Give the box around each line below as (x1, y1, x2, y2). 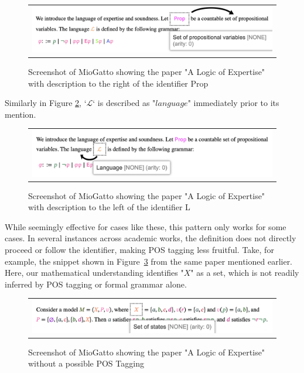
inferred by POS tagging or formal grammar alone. (5, 278, 187, 290)
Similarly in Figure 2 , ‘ (5, 97, 87, 109)
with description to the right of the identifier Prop (28, 77, 209, 89)
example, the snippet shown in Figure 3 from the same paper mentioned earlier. (5, 255, 293, 267)
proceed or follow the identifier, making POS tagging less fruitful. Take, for (5, 243, 274, 255)
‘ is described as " (93, 97, 156, 109)
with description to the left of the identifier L (28, 201, 190, 213)
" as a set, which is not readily (190, 266, 299, 279)
